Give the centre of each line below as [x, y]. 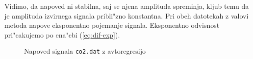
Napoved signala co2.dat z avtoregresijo [85, 51]
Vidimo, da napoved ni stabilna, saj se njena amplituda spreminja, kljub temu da [127, 6]
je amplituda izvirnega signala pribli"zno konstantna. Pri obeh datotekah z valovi [126, 15]
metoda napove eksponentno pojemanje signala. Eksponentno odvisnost [112, 25]
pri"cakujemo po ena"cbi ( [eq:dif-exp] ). [62, 34]
